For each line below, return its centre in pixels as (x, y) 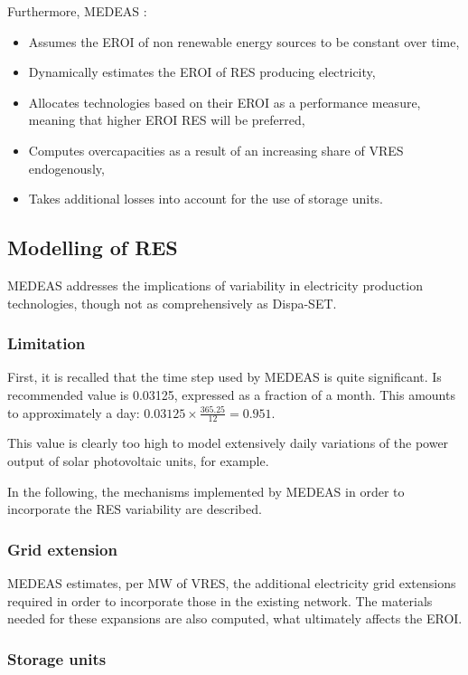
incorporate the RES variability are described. (135, 509)
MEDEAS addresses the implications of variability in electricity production (215, 285)
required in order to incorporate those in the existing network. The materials (220, 600)
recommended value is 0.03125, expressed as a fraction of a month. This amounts (231, 394)
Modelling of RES (93, 247)
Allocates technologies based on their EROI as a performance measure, (225, 102)
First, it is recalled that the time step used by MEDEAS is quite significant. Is (225, 377)
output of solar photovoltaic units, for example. (138, 460)
